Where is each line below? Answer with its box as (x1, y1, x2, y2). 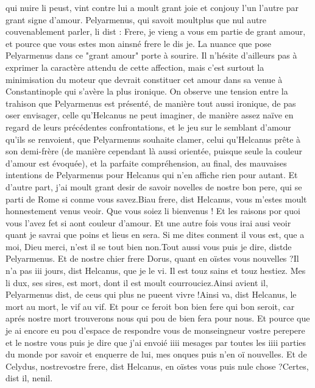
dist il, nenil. (5, 372, 53, 384)
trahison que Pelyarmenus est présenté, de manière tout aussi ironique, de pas (5, 96, 296, 109)
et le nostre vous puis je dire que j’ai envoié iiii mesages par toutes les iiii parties (5, 336, 306, 348)
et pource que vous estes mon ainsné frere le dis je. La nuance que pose (5, 37, 271, 49)
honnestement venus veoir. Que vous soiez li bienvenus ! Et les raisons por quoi (5, 204, 300, 217)
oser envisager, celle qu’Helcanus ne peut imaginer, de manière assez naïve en (5, 109, 294, 121)
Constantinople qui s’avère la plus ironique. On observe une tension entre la (5, 85, 288, 98)
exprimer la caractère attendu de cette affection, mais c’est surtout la (5, 60, 264, 73)
